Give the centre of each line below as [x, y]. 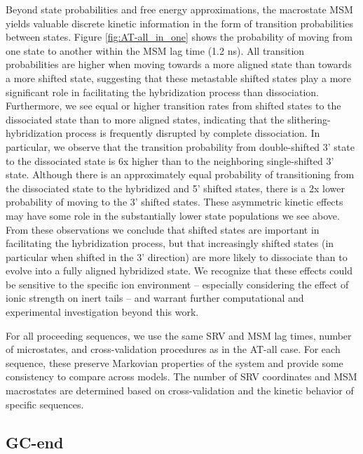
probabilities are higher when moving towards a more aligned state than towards [179, 64]
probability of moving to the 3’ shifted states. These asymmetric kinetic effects [174, 202]
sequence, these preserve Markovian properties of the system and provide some [174, 362]
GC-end [35, 442]
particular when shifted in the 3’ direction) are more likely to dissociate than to [177, 256]
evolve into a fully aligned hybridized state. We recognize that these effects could [179, 271]
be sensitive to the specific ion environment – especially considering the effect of [177, 284]
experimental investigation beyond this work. [102, 312]
